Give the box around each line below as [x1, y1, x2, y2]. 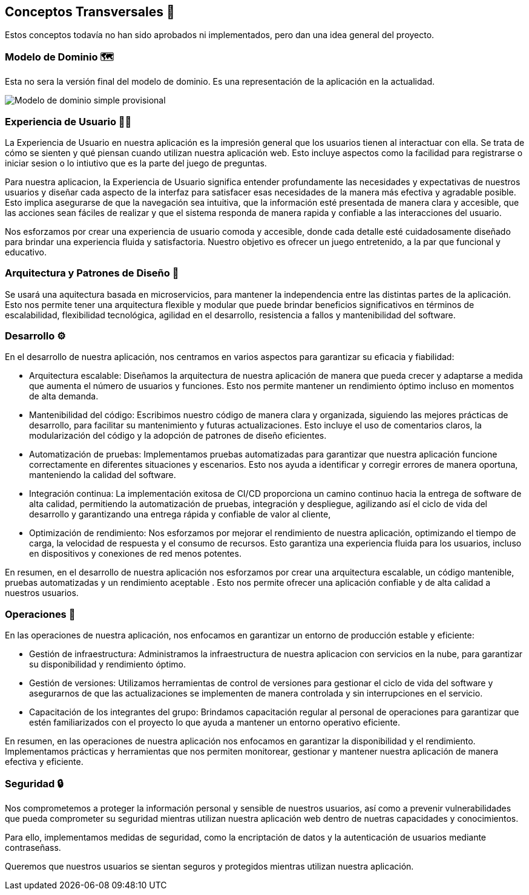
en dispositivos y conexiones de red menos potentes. [29, 548, 241, 559]
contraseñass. [5, 842, 61, 853]
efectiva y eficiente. [5, 756, 84, 767]
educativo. [5, 246, 47, 257]
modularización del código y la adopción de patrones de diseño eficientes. [29, 430, 327, 441]
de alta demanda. [29, 391, 99, 402]
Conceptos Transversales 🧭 [5, 4, 175, 19]
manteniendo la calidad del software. [29, 470, 176, 480]
